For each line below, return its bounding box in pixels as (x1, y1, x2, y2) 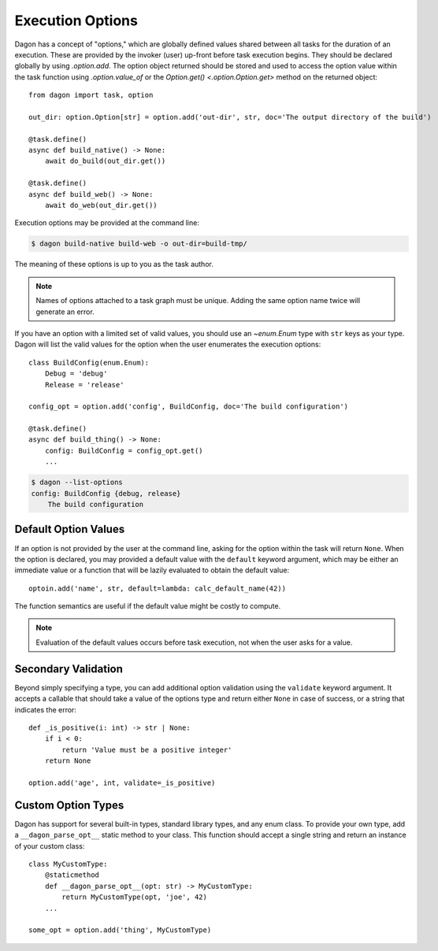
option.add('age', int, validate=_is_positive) (28, 778, 216, 787)
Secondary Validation (14, 662, 124, 675)
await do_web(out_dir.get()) (44, 201, 158, 210)
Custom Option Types (14, 798, 124, 812)
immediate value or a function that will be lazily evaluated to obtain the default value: (14, 565, 290, 575)
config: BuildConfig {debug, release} (31, 489, 181, 498)
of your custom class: (14, 841, 85, 850)
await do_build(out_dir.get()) (44, 157, 166, 165)
